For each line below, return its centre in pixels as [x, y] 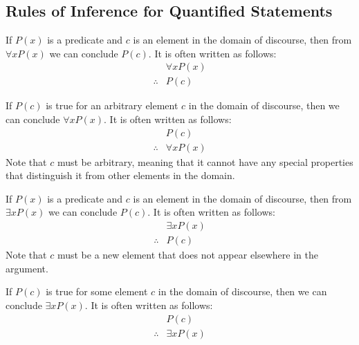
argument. [27, 268]
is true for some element [97, 291]
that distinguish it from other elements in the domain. [120, 175]
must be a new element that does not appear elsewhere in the [187, 255]
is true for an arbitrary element [112, 105]
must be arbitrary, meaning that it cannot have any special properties [205, 161]
